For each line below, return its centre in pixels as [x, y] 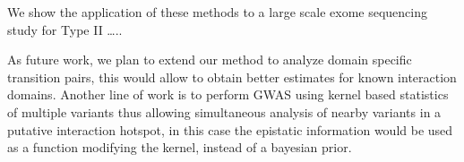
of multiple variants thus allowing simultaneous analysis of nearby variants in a [224, 111]
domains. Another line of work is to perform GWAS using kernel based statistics [228, 94]
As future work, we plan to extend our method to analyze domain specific [210, 60]
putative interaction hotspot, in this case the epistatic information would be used [230, 129]
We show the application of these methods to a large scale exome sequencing [217, 12]
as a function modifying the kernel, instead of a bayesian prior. [180, 147]
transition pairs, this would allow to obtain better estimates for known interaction [232, 77]
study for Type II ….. [65, 29]
